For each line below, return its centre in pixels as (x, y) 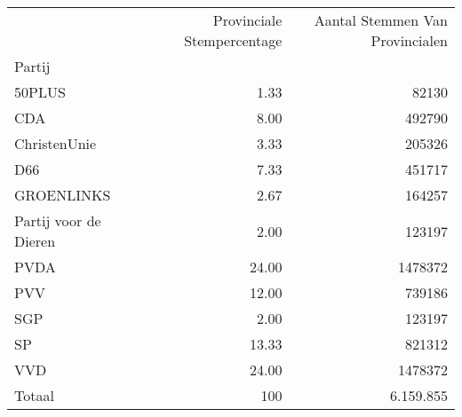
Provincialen (409, 40)
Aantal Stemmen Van (381, 20)
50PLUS (40, 92)
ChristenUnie (56, 143)
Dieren (35, 241)
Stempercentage (233, 40)
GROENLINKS (63, 195)
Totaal (34, 395)
